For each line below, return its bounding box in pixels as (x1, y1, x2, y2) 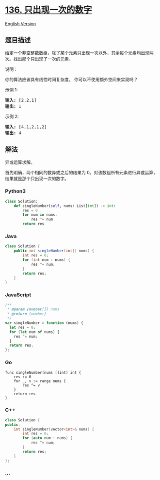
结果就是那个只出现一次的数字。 (5, 176, 69, 181)
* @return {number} (7, 311, 47, 317)
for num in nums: (22, 212, 57, 217)
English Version (5, 20, 36, 27)
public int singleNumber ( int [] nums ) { (14, 248, 95, 254)
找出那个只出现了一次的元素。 (13, 56, 73, 62)
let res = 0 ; (9, 325, 36, 330)
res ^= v (22, 383, 40, 388)
